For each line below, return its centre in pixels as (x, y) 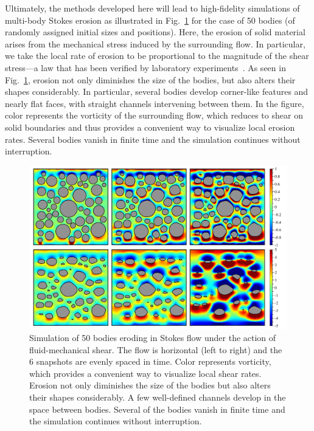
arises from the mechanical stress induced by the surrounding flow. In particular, (155, 43)
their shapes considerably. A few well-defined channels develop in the (158, 397)
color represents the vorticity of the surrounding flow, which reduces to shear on (154, 115)
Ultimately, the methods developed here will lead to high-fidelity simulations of (152, 8)
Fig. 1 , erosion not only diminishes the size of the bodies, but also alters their (150, 79)
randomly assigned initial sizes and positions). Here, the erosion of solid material (155, 32)
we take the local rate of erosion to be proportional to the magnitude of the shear (157, 56)
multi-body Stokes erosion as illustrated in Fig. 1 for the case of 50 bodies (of (150, 20)
